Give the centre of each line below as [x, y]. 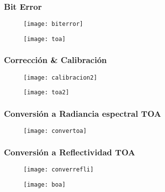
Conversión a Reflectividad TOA [70, 152]
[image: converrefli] [59, 170]
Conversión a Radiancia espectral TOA [83, 113]
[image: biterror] [53, 24]
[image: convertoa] [55, 131]
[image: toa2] [47, 93]
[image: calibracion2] [60, 77]
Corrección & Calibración [56, 60]
